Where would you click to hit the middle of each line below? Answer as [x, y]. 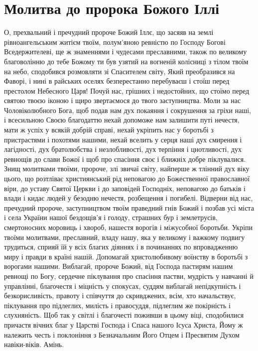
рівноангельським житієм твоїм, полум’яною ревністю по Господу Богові [115, 42]
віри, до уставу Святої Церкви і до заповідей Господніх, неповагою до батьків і [125, 188]
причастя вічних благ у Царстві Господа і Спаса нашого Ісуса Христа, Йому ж [124, 324]
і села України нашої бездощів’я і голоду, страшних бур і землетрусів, [111, 217]
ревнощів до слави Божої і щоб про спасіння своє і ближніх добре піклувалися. [125, 159]
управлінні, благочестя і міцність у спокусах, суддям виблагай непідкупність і [123, 286]
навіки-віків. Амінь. [34, 344]
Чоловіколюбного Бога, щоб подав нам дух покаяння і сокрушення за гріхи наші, [128, 110]
